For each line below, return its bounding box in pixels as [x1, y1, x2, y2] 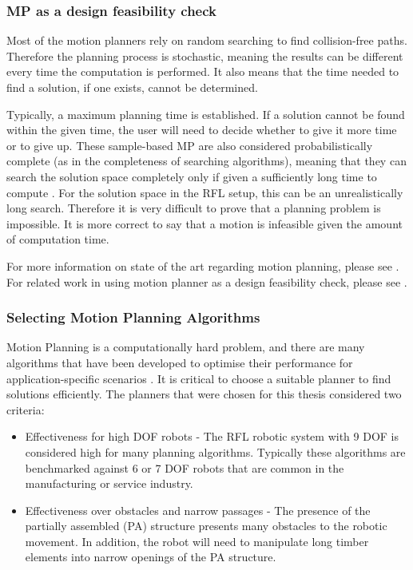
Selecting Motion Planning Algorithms [6, 307, 260, 327]
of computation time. [6, 231, 109, 247]
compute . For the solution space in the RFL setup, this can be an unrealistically [6, 184, 403, 200]
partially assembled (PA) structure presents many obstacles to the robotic [25, 517, 387, 534]
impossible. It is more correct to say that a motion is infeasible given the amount [6, 215, 403, 232]
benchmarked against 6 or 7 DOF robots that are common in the [25, 459, 344, 476]
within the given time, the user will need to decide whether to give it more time [6, 121, 397, 138]
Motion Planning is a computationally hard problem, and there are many [6, 338, 365, 355]
